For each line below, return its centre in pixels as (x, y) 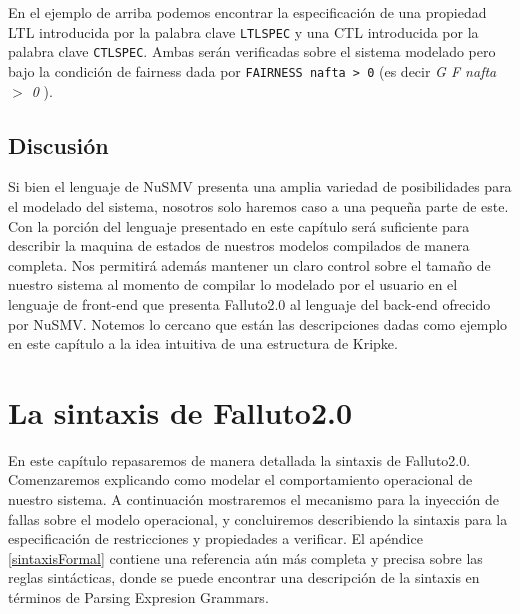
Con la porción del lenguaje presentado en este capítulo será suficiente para (239, 225)
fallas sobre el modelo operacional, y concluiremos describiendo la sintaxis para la (258, 518)
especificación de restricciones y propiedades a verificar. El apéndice (215, 538)
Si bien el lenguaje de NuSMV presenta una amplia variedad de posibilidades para (260, 186)
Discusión (58, 144)
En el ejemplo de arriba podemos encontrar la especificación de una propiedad (247, 12)
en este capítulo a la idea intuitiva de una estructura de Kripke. (203, 343)
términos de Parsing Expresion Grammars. (138, 596)
